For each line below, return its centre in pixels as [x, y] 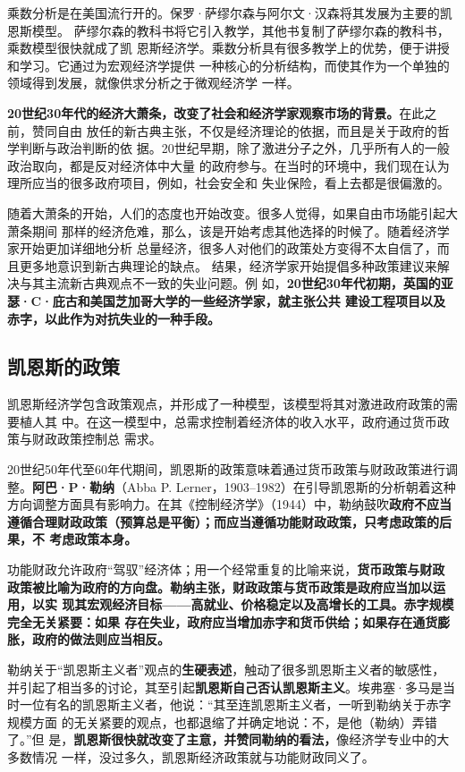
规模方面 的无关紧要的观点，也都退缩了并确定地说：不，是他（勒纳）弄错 [222, 721]
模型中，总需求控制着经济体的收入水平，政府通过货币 [280, 421]
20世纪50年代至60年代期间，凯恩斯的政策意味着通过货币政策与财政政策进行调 [232, 469]
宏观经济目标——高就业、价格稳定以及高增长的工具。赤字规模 [271, 604]
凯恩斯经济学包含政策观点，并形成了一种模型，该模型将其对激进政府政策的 [226, 404]
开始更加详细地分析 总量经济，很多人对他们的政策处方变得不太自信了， [228, 248]
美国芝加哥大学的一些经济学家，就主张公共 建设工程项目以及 [268, 300]
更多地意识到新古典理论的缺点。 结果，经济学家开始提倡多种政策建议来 [228, 265]
